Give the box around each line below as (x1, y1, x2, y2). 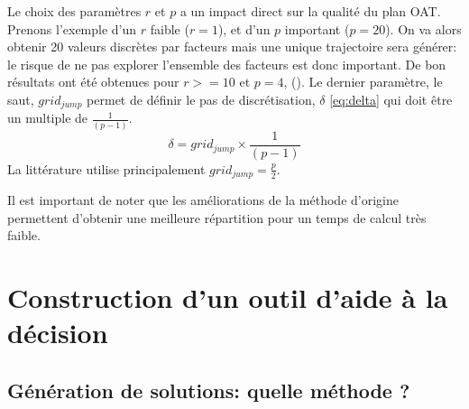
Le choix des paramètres (7, 2, 142, 20)
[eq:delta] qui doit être (329, 89, 453, 108)
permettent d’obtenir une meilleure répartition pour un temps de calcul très (7, 208, 427, 227)
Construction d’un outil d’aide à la (7, 279, 448, 316)
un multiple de (7, 108, 88, 127)
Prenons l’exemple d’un (7, 19, 137, 38)
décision (7, 314, 108, 351)
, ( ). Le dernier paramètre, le (283, 72, 443, 91)
